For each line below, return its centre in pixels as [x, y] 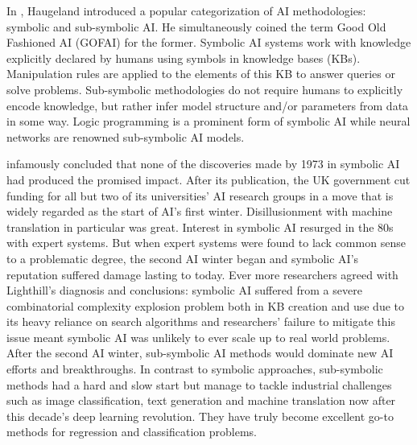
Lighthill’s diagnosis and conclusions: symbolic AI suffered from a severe [184, 290]
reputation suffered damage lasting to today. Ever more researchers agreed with [202, 274]
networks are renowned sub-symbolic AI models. [126, 136]
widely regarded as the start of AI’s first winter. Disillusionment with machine [200, 211]
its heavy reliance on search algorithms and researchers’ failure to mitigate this [201, 321]
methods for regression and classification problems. [132, 432]
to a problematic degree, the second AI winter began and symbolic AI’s [183, 258]
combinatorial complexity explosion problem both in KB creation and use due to [205, 305]
